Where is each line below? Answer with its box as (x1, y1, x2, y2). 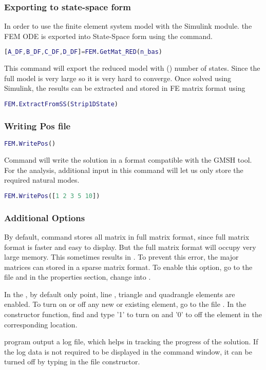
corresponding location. (4, 319, 78, 329)
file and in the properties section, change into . (4, 271, 151, 282)
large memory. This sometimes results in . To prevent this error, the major (4, 251, 239, 262)
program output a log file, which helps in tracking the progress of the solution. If (4, 336, 258, 347)
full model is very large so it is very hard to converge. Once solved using (4, 72, 231, 83)
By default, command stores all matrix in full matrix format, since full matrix (4, 231, 250, 242)
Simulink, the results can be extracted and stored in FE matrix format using (4, 83, 245, 93)
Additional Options (4, 211, 85, 224)
